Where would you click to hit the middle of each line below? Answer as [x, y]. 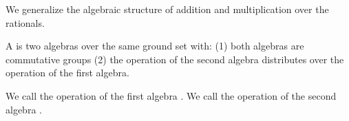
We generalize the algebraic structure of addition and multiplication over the [167, 9]
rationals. [25, 22]
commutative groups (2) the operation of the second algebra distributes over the [175, 59]
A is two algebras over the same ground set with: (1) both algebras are [155, 46]
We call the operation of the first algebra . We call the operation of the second [171, 95]
